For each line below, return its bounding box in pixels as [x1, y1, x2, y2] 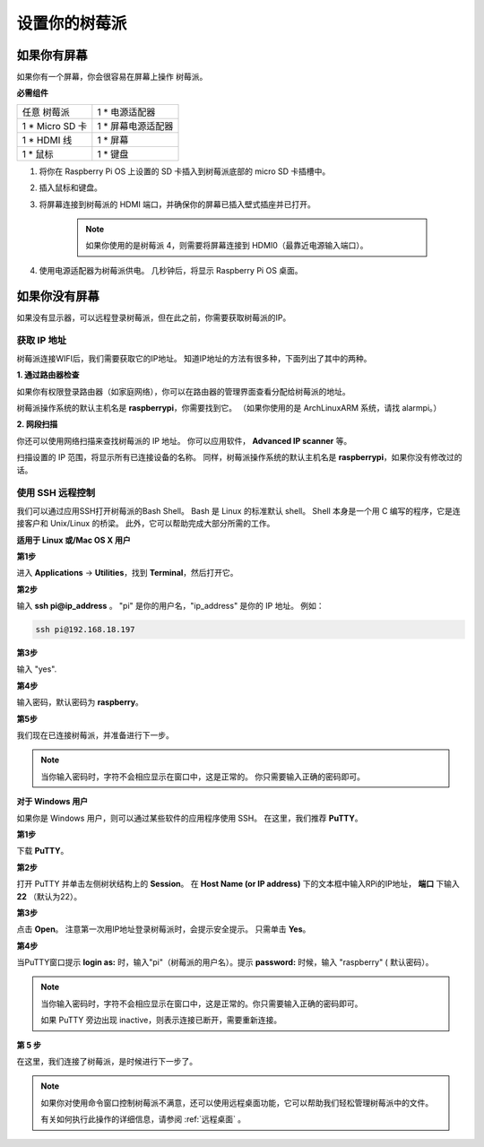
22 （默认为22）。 [16, 891, 82, 901]
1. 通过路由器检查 [16, 369, 80, 380]
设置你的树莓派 [16, 13, 127, 33]
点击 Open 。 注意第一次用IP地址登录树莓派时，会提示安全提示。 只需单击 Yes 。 [16, 924, 311, 934]
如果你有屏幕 [16, 48, 88, 63]
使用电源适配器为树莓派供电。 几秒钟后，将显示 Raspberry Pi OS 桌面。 [39, 265, 304, 275]
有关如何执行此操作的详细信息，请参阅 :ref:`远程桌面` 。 [40, 1114, 246, 1125]
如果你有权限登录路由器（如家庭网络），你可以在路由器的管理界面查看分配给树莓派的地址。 [16, 386, 350, 396]
